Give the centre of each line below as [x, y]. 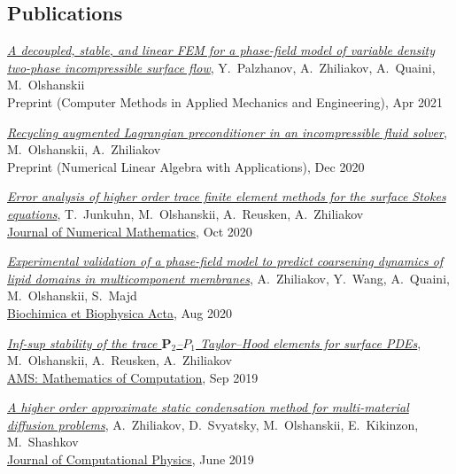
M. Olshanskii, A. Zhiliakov [84, 149]
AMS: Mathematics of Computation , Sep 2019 [133, 377]
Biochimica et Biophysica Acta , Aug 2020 [120, 312]
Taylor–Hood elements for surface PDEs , [311, 342]
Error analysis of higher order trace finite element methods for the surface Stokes [227, 196]
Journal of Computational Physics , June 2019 [131, 459]
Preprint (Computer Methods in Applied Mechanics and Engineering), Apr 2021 [225, 101]
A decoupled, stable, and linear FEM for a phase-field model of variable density [221, 50]
